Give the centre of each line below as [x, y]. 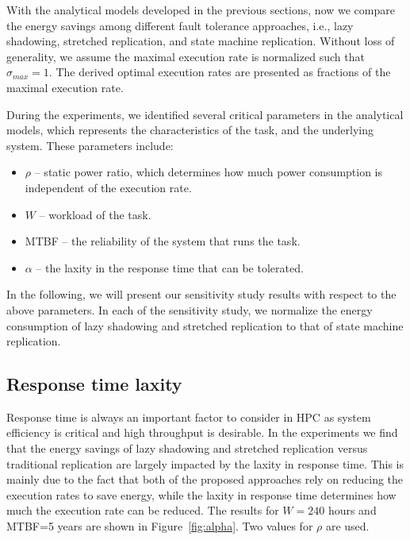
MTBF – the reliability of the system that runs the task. [163, 241]
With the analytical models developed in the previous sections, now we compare [201, 10]
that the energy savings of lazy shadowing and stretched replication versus [187, 448]
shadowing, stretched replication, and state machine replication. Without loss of [201, 41]
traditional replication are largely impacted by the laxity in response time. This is [205, 463]
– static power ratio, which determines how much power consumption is [209, 172]
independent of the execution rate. [108, 187]
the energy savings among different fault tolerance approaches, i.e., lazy [180, 25]
